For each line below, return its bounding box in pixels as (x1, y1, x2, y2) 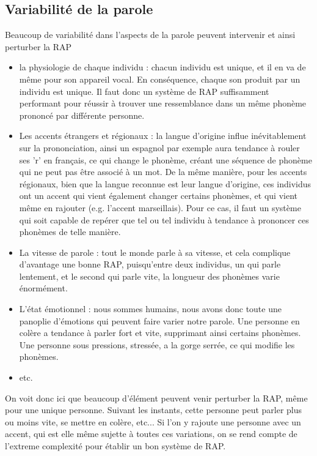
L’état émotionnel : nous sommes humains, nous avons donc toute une (19, 302, 282, 315)
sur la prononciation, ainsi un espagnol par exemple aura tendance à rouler (19, 141, 300, 154)
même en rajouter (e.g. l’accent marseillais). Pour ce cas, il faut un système (19, 201, 301, 214)
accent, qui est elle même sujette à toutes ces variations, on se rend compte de (5, 427, 297, 440)
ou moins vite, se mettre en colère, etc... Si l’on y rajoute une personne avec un (5, 415, 301, 428)
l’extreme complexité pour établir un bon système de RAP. (5, 439, 226, 452)
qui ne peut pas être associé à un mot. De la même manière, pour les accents (19, 165, 307, 178)
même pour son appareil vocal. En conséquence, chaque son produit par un (19, 72, 301, 85)
